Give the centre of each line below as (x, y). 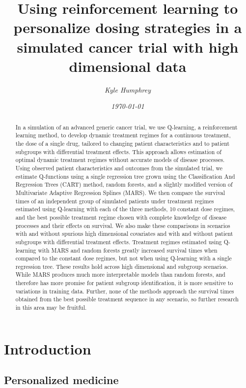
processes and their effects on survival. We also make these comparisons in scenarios (123, 225)
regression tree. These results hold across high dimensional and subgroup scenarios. (122, 266)
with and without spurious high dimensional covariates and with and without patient (124, 234)
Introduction (48, 348)
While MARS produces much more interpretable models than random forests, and (120, 275)
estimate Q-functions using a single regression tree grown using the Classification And (125, 176)
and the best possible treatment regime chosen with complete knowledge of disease (121, 217)
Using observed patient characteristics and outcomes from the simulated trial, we (119, 168)
